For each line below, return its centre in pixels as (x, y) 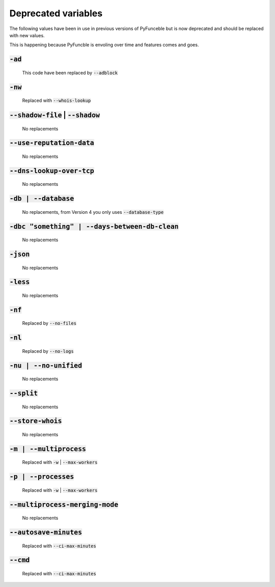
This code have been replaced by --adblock (70, 73)
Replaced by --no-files (49, 323)
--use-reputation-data (52, 143)
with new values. (27, 35)
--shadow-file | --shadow (55, 115)
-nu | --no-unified (46, 366)
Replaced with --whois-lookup (57, 101)
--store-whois (36, 421)
